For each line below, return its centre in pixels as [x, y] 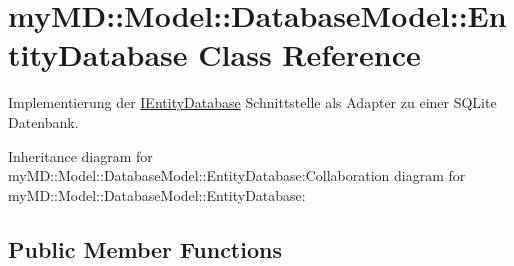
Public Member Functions [145, 248]
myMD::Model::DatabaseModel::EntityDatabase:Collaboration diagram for [237, 175]
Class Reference [309, 54]
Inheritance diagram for [80, 155]
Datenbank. [43, 121]
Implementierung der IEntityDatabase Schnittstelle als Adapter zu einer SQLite [252, 102]
